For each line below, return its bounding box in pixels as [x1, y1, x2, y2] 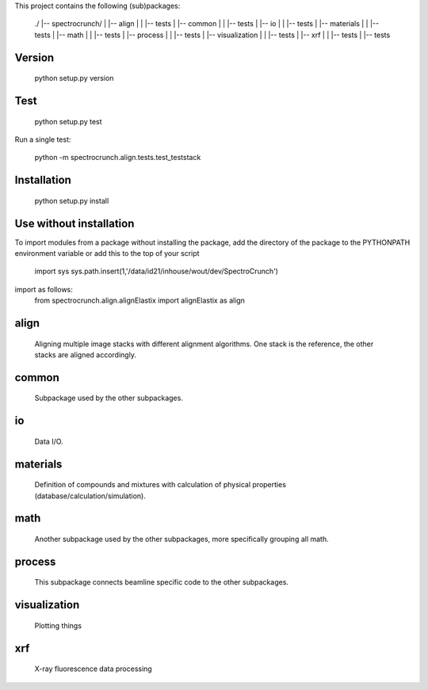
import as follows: [14, 284, 73, 294]
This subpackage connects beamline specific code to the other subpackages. [34, 578, 289, 587]
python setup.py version [34, 74, 114, 83]
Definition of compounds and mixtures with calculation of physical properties [34, 480, 287, 490]
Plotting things [34, 620, 82, 630]
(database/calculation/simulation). [34, 491, 147, 501]
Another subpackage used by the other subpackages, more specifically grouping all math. [34, 535, 329, 544]
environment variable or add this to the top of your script [14, 249, 200, 258]
